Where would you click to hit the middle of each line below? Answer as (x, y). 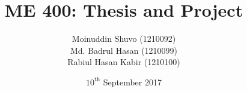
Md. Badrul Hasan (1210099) (124, 50)
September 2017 (132, 82)
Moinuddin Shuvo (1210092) (124, 39)
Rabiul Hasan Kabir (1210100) (124, 62)
